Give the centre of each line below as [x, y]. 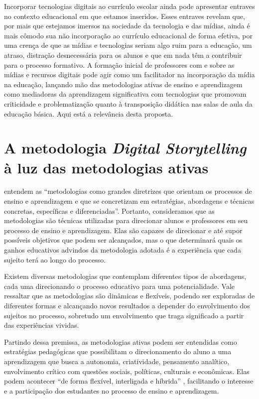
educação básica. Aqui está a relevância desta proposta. [89, 113]
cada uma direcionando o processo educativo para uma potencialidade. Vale [120, 286]
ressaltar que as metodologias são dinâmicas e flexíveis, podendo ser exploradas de [129, 296]
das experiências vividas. [42, 325]
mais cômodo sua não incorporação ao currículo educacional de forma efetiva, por [128, 35]
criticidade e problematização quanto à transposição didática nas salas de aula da [128, 103]
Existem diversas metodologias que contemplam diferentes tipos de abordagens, [125, 276]
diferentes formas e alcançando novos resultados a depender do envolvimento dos [127, 305]
